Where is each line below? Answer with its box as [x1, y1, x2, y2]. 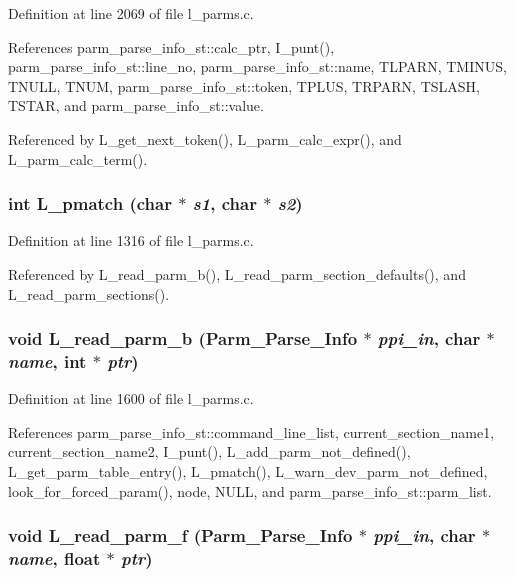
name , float [8, 546, 101, 571]
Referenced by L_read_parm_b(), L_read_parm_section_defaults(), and [8, 263, 466, 284]
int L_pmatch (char [8, 191, 172, 216]
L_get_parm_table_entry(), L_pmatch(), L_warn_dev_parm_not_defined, [8, 461, 488, 482]
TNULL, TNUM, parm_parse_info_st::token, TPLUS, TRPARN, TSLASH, [8, 75, 480, 96]
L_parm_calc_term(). [8, 148, 148, 169]
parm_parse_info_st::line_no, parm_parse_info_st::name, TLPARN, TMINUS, [8, 56, 507, 77]
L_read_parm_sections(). [8, 283, 170, 304]
